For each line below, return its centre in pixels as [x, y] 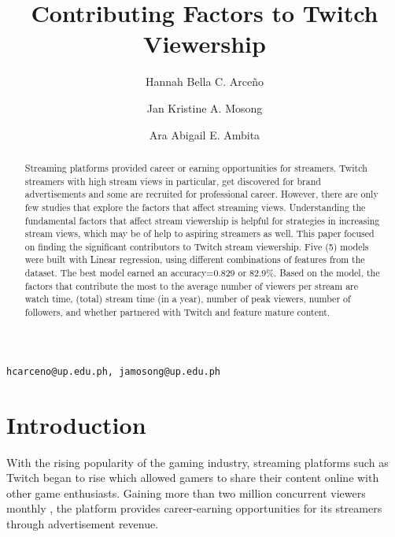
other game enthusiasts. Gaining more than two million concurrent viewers [186, 493]
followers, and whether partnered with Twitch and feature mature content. [177, 312]
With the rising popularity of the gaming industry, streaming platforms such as [197, 462]
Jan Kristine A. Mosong [205, 107]
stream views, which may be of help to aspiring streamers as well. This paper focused [199, 233]
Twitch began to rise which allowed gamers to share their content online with [193, 478]
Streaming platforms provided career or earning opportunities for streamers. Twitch [196, 167]
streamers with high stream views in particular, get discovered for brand [173, 181]
